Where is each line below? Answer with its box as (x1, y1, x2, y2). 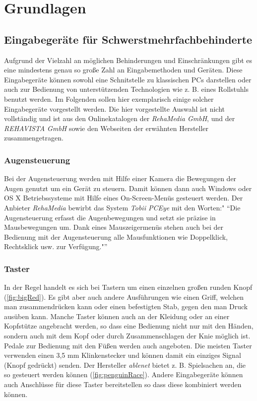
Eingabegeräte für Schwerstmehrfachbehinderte (4, 31, 253, 47)
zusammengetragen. (4, 133, 64, 143)
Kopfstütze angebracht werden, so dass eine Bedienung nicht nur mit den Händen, (4, 321, 254, 331)
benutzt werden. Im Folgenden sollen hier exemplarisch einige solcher (4, 93, 214, 104)
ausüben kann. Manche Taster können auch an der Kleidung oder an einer (4, 311, 230, 321)
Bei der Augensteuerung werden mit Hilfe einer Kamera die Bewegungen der (4, 173, 237, 184)
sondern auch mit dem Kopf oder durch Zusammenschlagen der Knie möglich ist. (4, 331, 251, 341)
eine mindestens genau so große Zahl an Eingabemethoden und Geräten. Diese (4, 65, 243, 75)
